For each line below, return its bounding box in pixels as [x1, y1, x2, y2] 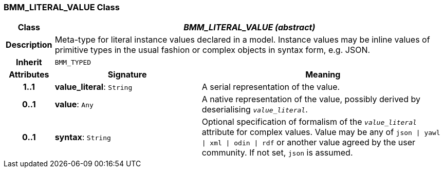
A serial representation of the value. [201, 82, 340, 92]
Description [6, 40, 52, 50]
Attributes [9, 69, 49, 80]
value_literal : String [54, 82, 133, 92]
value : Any [54, 99, 94, 110]
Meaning [305, 69, 341, 80]
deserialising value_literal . [201, 104, 308, 115]
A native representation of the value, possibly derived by [201, 94, 420, 105]
